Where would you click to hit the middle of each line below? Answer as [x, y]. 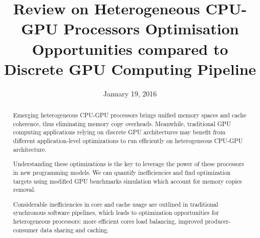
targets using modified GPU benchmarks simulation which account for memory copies [127, 181]
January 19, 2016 [130, 93]
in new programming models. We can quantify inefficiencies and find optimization [122, 172]
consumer [26, 230]
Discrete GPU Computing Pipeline [130, 68]
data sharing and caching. [74, 230]
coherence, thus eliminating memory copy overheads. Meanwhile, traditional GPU [122, 123]
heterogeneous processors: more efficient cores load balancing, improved [108, 221]
